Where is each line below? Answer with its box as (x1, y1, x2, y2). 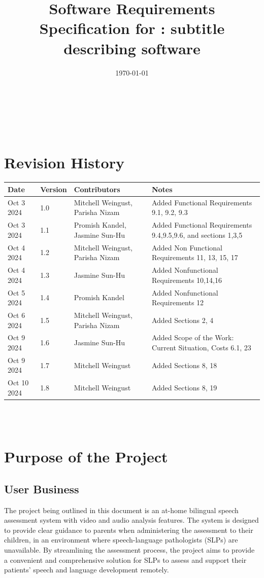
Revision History (4, 152, 124, 173)
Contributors (74, 184, 120, 194)
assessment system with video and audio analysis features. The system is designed (4, 515, 259, 525)
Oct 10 (8, 377, 29, 388)
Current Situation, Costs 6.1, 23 (151, 342, 251, 352)
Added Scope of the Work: (151, 332, 234, 343)
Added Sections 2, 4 (151, 314, 214, 325)
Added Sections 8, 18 (151, 359, 217, 370)
